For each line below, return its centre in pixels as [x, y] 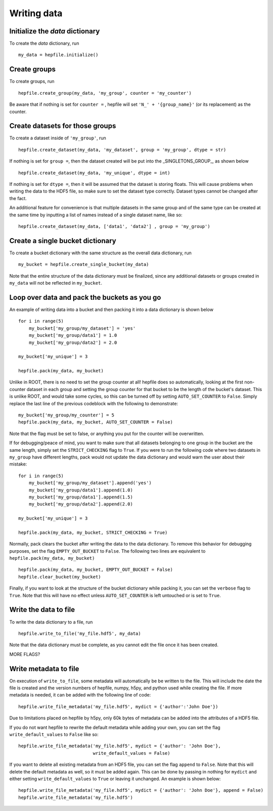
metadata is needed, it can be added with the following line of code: [80, 695]
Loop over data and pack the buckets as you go [85, 297]
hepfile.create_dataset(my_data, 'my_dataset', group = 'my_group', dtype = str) [122, 150]
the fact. [18, 198]
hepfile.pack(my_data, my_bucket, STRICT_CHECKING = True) [93, 532]
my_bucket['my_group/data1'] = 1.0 [73, 335]
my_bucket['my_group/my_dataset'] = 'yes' [82, 328]
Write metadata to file [44, 669]
